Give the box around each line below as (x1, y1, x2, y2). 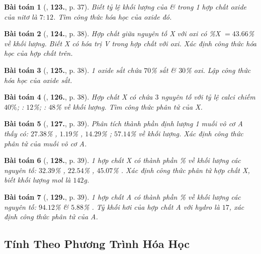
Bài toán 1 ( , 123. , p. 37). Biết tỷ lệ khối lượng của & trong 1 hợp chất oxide (4, 2, 246, 12)
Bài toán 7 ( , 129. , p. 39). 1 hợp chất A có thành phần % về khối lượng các (4, 191, 241, 202)
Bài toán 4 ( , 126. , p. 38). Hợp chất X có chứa (4, 92, 153, 102)
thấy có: (4, 128, 28, 138)
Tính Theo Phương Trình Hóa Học (4, 236, 190, 251)
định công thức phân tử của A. (4, 211, 98, 222)
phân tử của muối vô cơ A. (4, 138, 87, 148)
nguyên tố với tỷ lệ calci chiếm (161, 92, 255, 102)
